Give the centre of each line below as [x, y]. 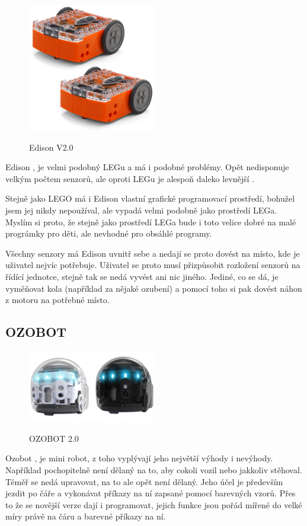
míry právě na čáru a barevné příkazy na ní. [86, 516]
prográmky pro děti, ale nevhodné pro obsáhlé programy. [109, 233]
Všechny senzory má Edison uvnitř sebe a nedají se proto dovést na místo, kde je [153, 253]
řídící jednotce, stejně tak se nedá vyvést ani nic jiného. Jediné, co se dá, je [142, 276]
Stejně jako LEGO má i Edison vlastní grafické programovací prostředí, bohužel [150, 198]
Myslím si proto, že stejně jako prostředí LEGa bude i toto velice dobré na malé [151, 221]
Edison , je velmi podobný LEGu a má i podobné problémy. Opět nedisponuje [147, 167]
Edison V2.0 [51, 147]
